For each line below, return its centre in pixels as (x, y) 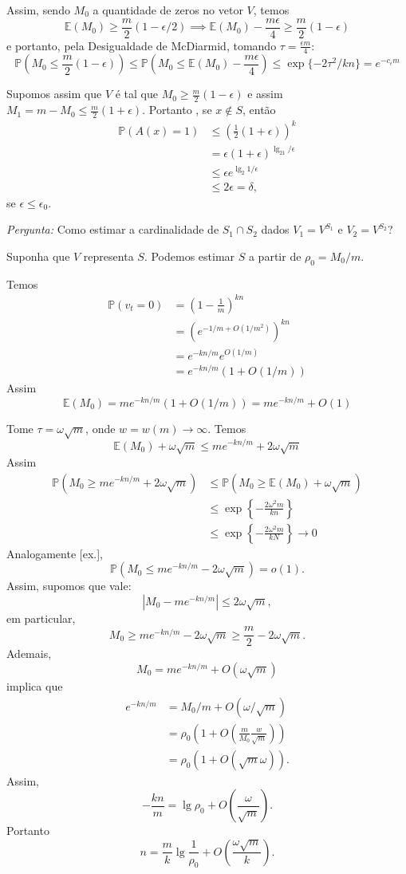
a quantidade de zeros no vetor (168, 10)
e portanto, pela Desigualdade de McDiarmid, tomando (142, 45)
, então (259, 110)
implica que (35, 686)
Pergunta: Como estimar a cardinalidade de (113, 229)
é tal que (136, 94)
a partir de (275, 256)
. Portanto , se (177, 110)
